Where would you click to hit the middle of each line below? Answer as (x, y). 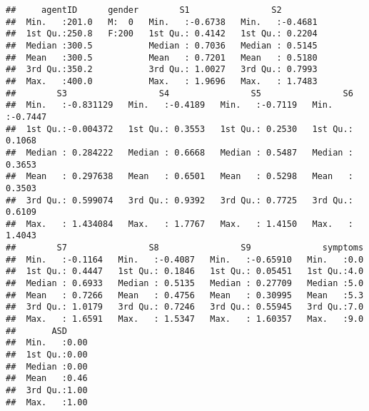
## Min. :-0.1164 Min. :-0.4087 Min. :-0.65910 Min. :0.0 (185, 259)
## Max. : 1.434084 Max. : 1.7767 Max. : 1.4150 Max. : (180, 224)
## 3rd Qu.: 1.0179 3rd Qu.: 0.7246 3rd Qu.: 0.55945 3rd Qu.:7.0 (185, 307)
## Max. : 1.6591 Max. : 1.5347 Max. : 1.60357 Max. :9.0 (185, 319)
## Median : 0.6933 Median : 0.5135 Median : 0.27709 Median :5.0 (185, 284)
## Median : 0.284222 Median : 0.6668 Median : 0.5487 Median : (180, 152)
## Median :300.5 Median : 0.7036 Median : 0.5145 (162, 45)
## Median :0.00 (47, 366)
